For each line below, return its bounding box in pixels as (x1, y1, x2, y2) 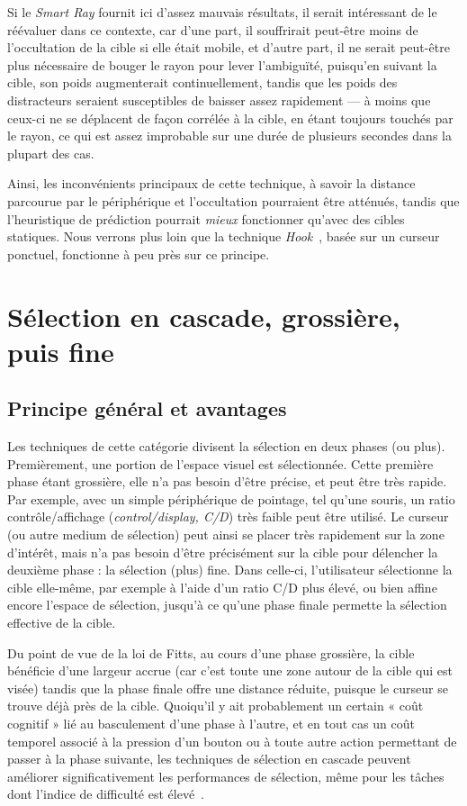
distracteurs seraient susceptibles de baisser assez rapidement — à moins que (7, 90, 431, 109)
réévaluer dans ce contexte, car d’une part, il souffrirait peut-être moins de (7, 20, 418, 39)
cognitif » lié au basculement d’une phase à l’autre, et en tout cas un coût (7, 713, 415, 732)
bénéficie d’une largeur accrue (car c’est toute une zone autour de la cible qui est (7, 661, 453, 680)
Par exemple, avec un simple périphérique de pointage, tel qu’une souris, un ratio (7, 489, 455, 508)
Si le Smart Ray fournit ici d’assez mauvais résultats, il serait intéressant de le (7, 3, 437, 21)
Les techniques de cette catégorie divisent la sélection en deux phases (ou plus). (7, 437, 445, 456)
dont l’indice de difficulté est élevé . (7, 784, 205, 803)
